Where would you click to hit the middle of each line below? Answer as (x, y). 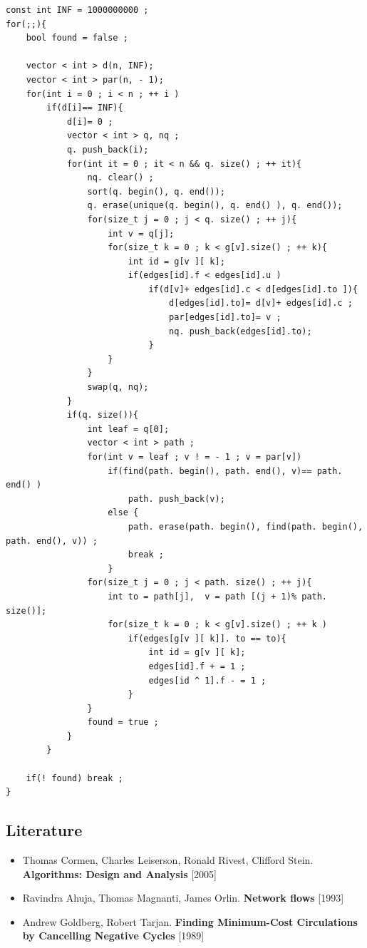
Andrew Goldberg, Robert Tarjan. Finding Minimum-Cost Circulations (190, 921)
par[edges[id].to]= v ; (225, 318)
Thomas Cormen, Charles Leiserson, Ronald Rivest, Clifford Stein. (168, 860)
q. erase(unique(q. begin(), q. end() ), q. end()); (215, 206)
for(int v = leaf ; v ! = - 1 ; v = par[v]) (195, 457)
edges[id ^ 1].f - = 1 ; (207, 680)
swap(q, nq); (118, 387)
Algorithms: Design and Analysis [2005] (119, 874)
